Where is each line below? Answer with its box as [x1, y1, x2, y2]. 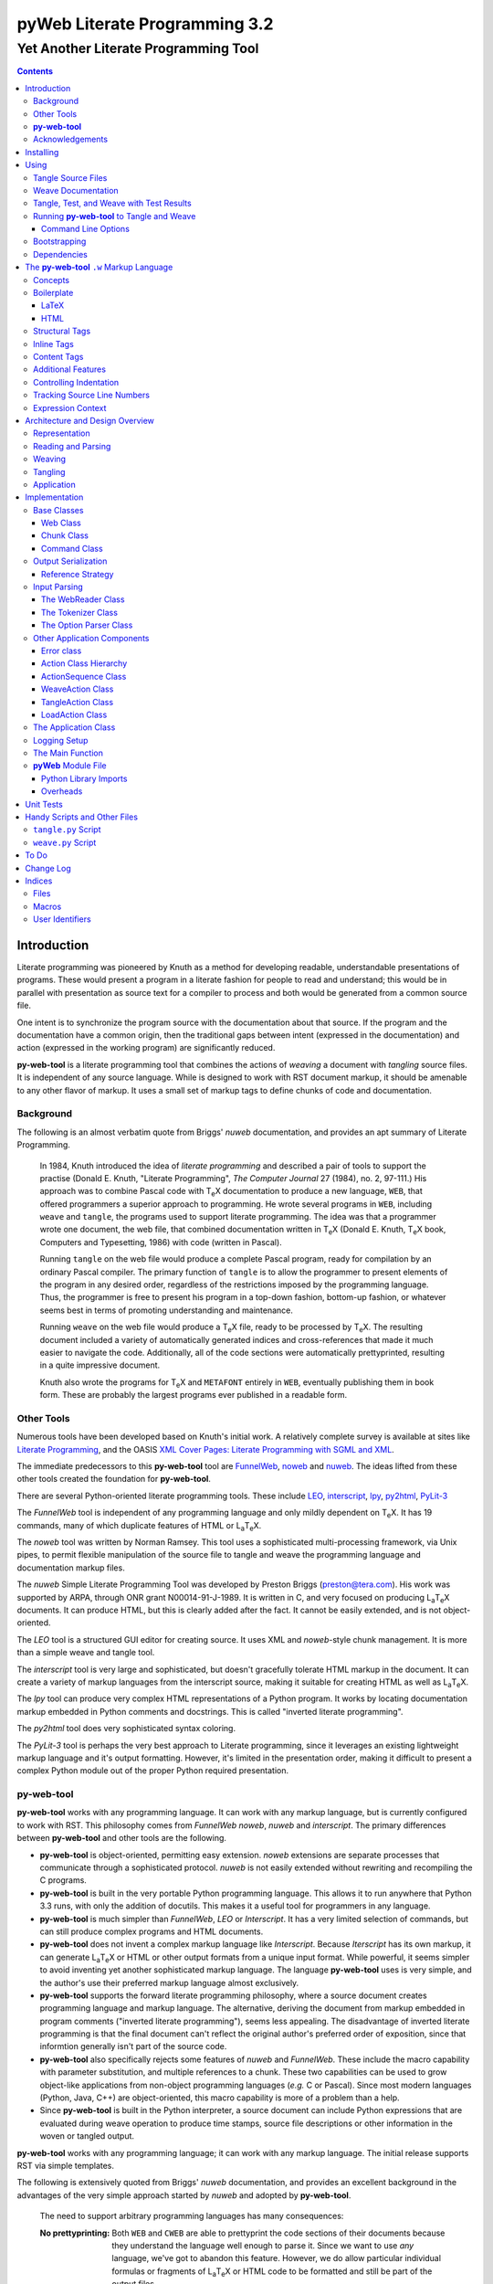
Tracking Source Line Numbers [33, 389, 151, 401]
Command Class [41, 543, 104, 554]
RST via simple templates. [16, 2160, 114, 2171]
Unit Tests [25, 798, 63, 809]
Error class [41, 645, 82, 656]
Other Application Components [33, 632, 150, 643]
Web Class [41, 517, 82, 529]
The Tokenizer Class [41, 607, 119, 618]
